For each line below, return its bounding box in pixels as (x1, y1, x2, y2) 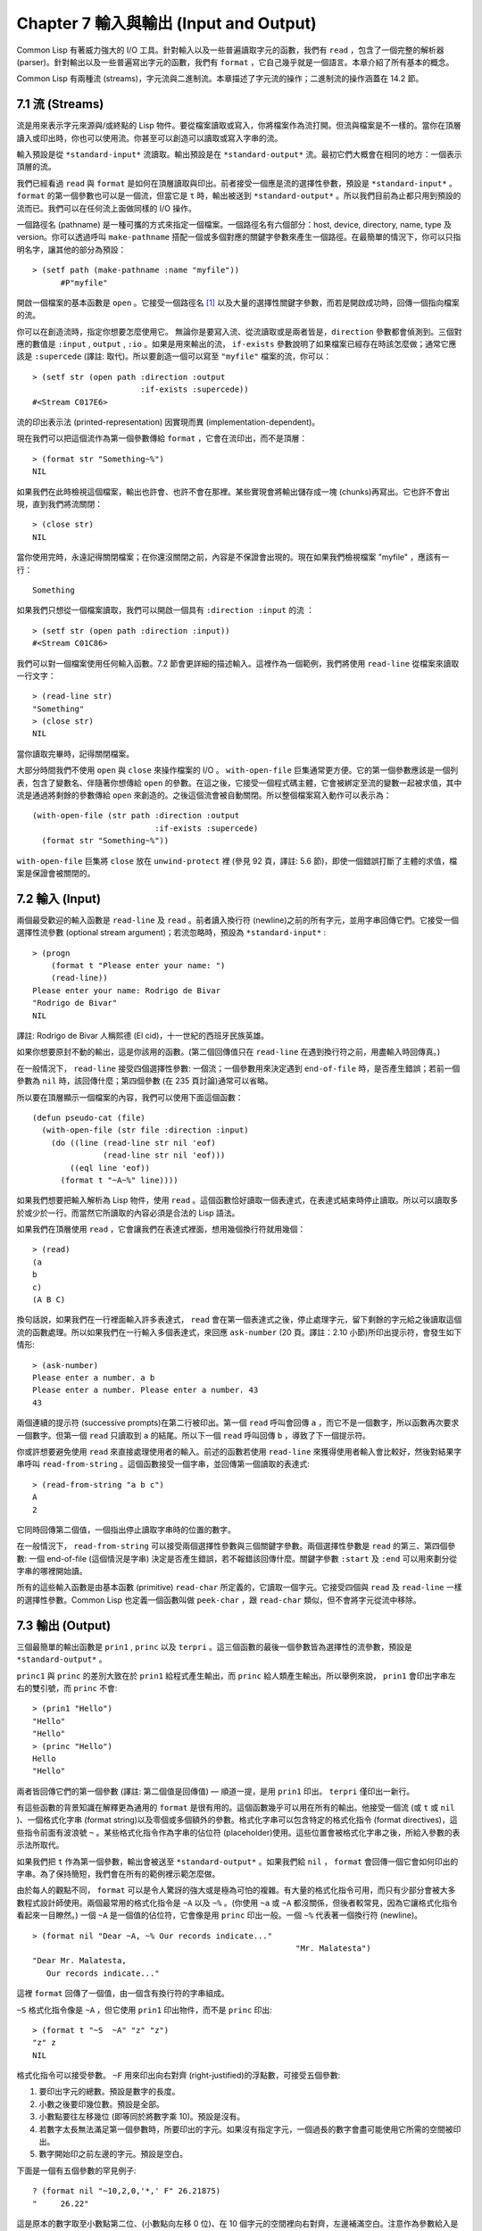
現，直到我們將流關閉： (16, 499, 103, 509)
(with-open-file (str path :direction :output (32, 810, 240, 821)
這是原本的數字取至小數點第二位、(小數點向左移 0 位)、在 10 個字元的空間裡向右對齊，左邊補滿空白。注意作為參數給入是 (16, 2219, 459, 2228)
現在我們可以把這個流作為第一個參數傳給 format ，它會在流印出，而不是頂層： (16, 433, 308, 444)
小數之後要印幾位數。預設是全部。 (38, 2098, 164, 2110)
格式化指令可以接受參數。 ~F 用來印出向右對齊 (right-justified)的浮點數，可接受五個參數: (16, 2070, 341, 2081)
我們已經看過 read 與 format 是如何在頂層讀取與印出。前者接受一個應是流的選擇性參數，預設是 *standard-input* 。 (16, 178, 457, 188)
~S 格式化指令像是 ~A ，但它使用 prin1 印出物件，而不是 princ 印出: (16, 2004, 272, 2015)
